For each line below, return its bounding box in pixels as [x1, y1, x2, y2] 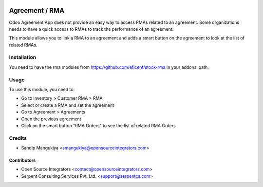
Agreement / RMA [9, 6, 65, 15]
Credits [9, 134, 27, 141]
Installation [9, 54, 37, 61]
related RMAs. [9, 42, 38, 48]
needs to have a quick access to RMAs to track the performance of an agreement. [9, 26, 174, 32]
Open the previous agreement [21, 116, 81, 122]
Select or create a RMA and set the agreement [21, 102, 114, 108]
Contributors [9, 157, 36, 163]
